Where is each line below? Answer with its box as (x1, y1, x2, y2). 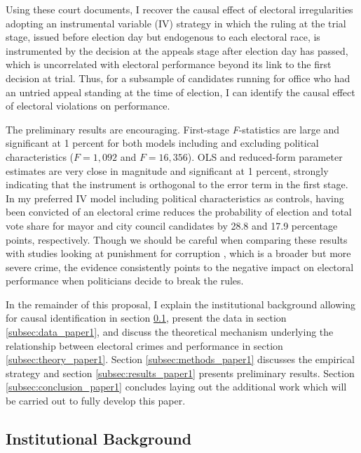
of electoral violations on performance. (6, 98, 170, 113)
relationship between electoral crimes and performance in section (6, 338, 283, 353)
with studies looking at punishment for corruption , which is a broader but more (6, 246, 351, 261)
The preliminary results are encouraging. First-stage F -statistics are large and (6, 122, 340, 136)
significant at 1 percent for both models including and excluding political (6, 136, 319, 150)
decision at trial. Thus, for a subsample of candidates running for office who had (6, 70, 350, 85)
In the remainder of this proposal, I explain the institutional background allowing (6, 296, 356, 311)
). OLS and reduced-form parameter (187, 149, 343, 164)
